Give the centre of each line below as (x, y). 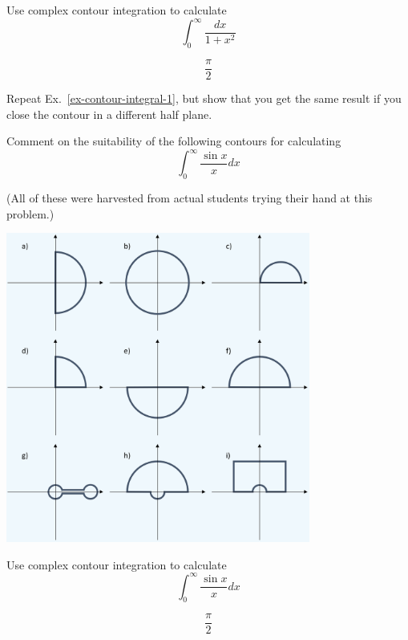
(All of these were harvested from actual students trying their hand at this (190, 198)
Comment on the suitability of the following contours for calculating (174, 141)
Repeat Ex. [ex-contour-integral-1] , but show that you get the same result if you (204, 98)
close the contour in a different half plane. (109, 114)
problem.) (30, 213)
